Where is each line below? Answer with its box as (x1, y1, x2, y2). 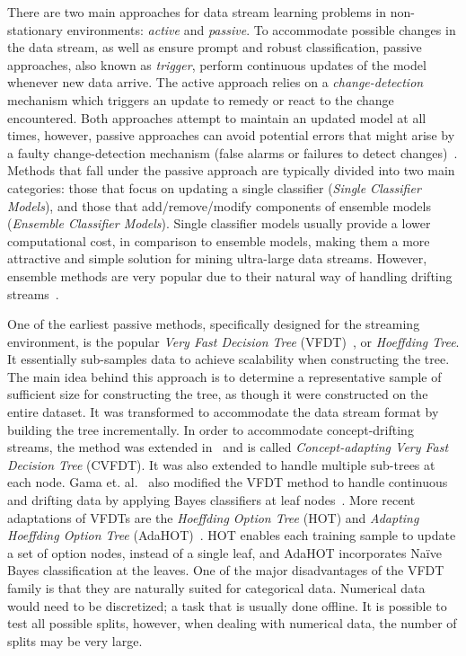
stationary (7, 20, 63, 39)
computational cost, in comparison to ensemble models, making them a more (7, 231, 430, 250)
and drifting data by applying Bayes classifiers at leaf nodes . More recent (7, 491, 416, 510)
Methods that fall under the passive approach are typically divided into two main (7, 161, 455, 180)
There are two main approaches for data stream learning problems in (7, 3, 387, 21)
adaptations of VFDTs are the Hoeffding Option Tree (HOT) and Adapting (7, 508, 419, 527)
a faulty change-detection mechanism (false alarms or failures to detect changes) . (7, 143, 458, 162)
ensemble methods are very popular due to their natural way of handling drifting (7, 266, 453, 285)
